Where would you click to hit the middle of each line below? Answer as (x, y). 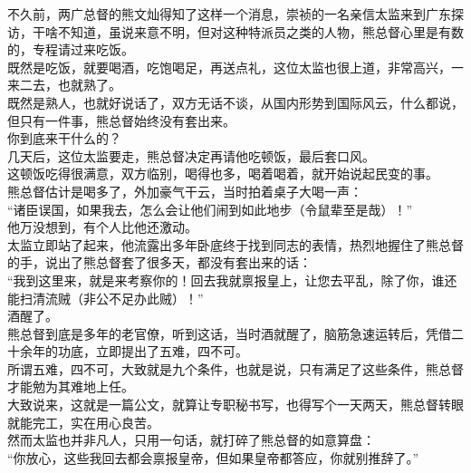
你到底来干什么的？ (64, 138)
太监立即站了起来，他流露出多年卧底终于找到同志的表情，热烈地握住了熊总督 (235, 244)
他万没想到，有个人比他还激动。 (102, 227)
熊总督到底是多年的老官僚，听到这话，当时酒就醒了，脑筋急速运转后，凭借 (229, 333)
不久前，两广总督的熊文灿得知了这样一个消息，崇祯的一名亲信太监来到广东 (229, 14)
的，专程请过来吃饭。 (71, 49)
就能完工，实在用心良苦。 (83, 422)
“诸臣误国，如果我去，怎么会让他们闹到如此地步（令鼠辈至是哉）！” (210, 209)
